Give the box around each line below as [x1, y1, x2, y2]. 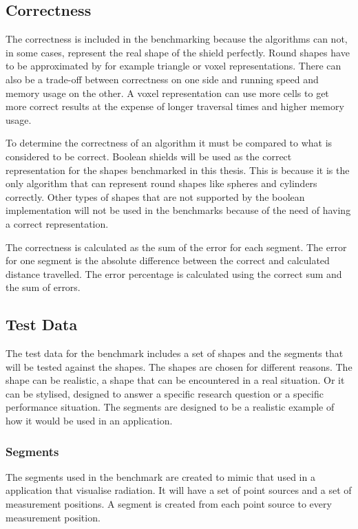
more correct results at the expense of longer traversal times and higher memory [6, 99, 344, 114]
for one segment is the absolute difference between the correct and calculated [6, 253, 330, 268]
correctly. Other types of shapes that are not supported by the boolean [6, 189, 305, 204]
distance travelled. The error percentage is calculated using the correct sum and [6, 266, 342, 281]
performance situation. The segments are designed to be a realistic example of [6, 400, 335, 414]
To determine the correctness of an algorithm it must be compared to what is [6, 136, 333, 150]
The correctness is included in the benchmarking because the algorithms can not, [6, 32, 348, 46]
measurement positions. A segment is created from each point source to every [6, 497, 332, 511]
